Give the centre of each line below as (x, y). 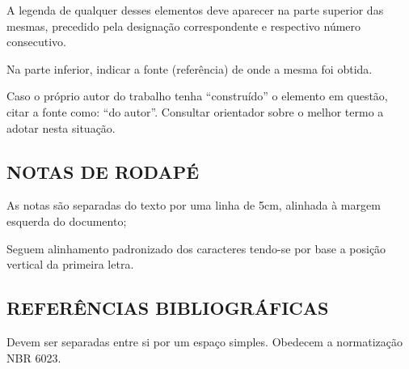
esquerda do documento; (67, 221)
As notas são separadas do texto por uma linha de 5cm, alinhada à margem (194, 205)
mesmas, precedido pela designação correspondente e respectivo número (184, 25)
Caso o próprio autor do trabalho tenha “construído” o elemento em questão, (197, 96)
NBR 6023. (34, 357)
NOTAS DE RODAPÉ (103, 171)
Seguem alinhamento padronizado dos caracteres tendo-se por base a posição (196, 248)
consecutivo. (36, 42)
